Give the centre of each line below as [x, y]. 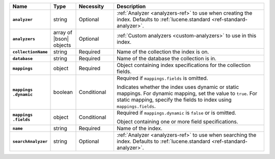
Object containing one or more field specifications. [177, 122]
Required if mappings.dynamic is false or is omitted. [176, 113]
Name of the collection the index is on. [163, 52]
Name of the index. [140, 128]
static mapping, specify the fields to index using [174, 100]
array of [63, 32]
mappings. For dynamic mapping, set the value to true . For [187, 93]
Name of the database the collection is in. [167, 58]
